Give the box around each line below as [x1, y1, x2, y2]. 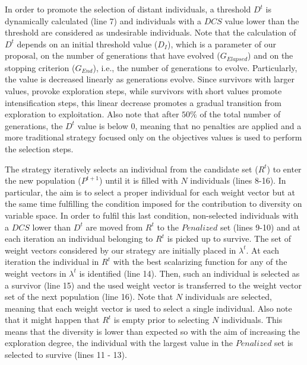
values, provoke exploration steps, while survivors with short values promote [5, 85, 282, 97]
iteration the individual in [5, 255, 99, 268]
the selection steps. [5, 142, 74, 155]
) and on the [248, 49, 293, 62]
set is [274, 337, 293, 349]
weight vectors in [5, 267, 67, 279]
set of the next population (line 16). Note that [5, 290, 173, 303]
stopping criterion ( [5, 61, 75, 73]
